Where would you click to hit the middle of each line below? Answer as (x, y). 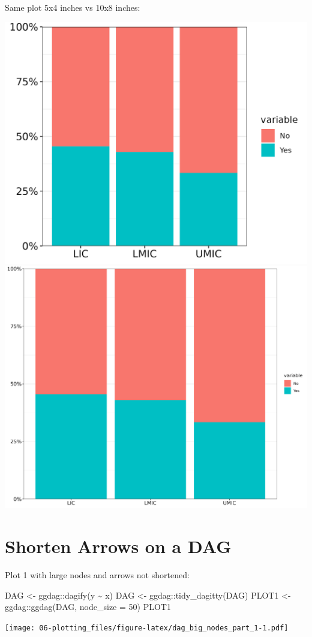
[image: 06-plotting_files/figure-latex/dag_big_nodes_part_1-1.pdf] (147, 628)
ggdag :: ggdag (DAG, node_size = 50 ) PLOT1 (88, 607)
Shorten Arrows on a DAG (118, 546)
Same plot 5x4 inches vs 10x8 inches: (73, 7)
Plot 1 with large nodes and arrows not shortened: (97, 575)
